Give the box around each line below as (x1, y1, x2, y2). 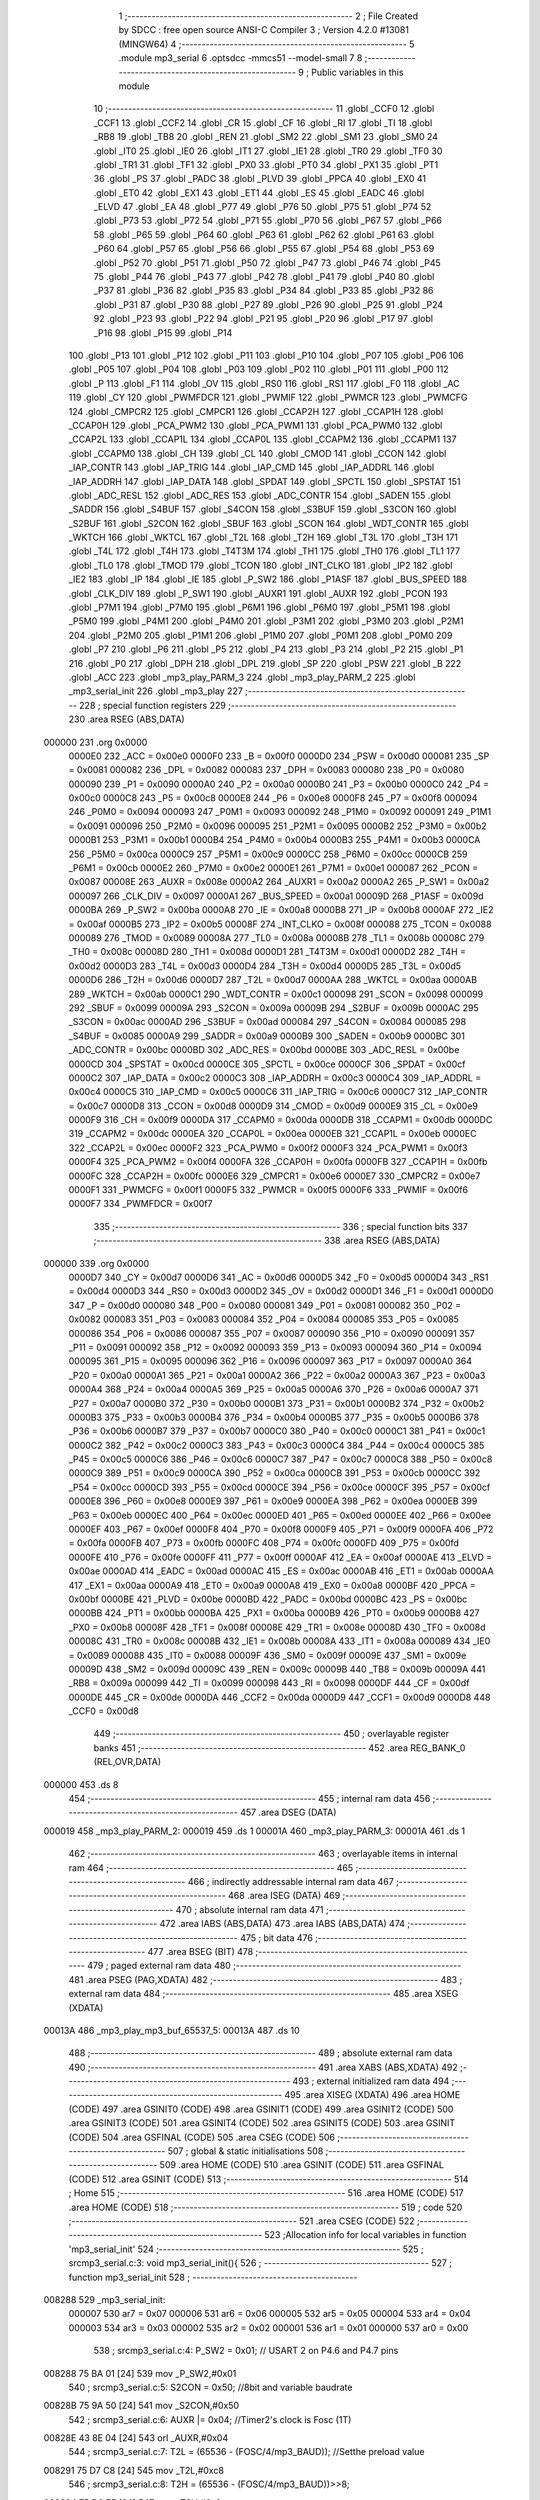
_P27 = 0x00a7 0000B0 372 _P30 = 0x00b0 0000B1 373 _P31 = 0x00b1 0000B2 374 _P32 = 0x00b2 (68, 1397, 485, 1409)
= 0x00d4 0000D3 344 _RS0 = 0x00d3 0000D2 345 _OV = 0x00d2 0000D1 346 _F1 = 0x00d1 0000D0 (68, 1285, 494, 1297)
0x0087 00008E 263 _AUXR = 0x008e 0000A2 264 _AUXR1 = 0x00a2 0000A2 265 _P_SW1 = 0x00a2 (68, 876, 490, 888)
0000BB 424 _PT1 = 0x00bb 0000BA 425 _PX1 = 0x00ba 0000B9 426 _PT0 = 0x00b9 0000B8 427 (68, 1607, 480, 1619)
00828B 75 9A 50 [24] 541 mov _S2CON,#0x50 (43, 2400, 240, 2412)
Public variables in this (311, 66, 404, 78)
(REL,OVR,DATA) (93, 1756, 162, 1768)
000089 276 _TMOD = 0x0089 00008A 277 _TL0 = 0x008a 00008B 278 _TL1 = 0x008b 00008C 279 (68, 932, 485, 944)
